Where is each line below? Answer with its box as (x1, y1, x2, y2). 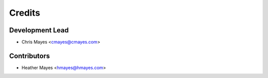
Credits (9, 7, 41, 18)
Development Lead (9, 26, 69, 34)
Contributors (9, 52, 50, 60)
